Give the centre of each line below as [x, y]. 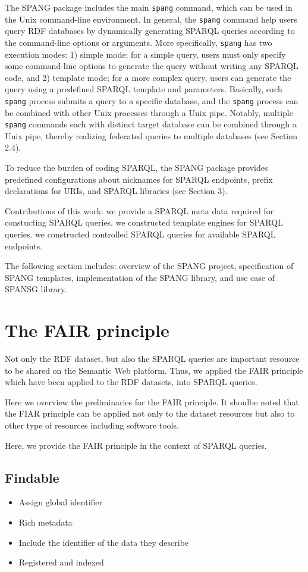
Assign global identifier [61, 502]
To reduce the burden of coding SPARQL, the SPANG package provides [136, 168]
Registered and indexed [61, 562]
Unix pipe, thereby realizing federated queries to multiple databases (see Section [151, 135]
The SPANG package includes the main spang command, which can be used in [149, 7]
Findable [32, 477]
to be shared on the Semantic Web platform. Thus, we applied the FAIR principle [154, 370]
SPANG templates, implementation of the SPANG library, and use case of [140, 277]
